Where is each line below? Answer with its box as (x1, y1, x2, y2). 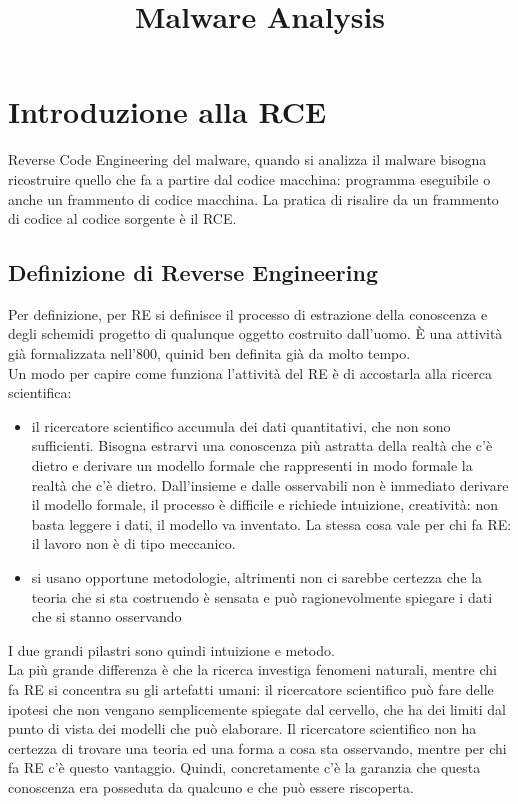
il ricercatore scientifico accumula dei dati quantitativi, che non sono (31, 415, 451, 436)
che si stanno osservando (31, 606, 182, 627)
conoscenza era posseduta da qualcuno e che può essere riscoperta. (8, 776, 414, 797)
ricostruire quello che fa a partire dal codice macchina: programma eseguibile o (8, 168, 491, 189)
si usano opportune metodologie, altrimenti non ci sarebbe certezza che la (31, 567, 483, 588)
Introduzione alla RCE (8, 91, 327, 132)
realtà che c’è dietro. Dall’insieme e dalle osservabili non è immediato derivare (31, 474, 509, 495)
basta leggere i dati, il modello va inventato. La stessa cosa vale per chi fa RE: (31, 513, 512, 534)
